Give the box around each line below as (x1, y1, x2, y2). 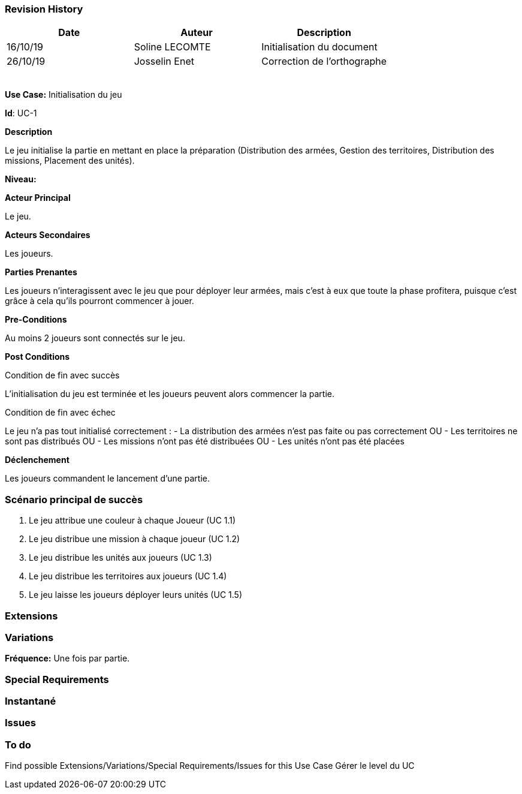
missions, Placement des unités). (5, 155, 135, 166)
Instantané (5, 695, 56, 707)
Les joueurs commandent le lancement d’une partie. (5, 473, 210, 484)
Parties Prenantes (5, 267, 77, 278)
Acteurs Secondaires (5, 230, 90, 240)
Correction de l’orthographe (261, 55, 387, 68)
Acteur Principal (5, 193, 71, 203)
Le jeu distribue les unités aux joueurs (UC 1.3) (29, 552, 212, 563)
